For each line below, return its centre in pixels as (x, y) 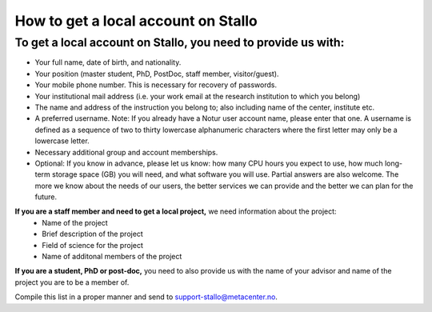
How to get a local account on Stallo (136, 21)
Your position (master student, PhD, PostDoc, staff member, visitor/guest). (157, 74)
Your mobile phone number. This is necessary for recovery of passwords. (156, 85)
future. (46, 197)
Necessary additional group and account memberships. (126, 152)
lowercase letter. (62, 141)
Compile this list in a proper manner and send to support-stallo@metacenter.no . (146, 297)
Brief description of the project (92, 234)
